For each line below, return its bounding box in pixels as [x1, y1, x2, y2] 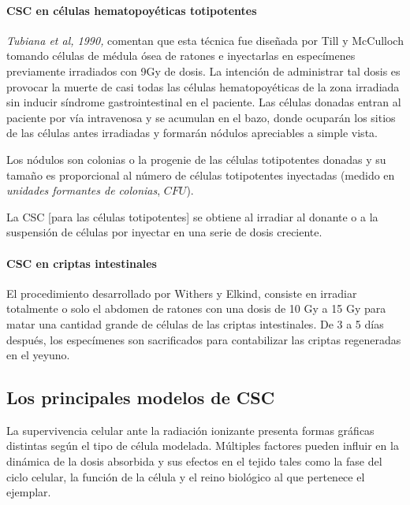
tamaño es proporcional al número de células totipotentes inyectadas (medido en [6, 166, 395, 183]
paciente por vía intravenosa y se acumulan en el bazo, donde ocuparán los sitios [6, 109, 396, 125]
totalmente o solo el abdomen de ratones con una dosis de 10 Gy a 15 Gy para [6, 300, 386, 317]
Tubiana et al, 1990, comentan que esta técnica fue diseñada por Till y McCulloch [6, 32, 404, 48]
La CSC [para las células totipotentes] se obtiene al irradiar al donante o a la [6, 208, 378, 225]
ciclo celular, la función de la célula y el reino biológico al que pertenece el [6, 468, 365, 485]
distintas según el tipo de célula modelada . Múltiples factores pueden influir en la [6, 437, 399, 454]
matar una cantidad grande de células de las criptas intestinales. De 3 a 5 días [6, 315, 384, 332]
